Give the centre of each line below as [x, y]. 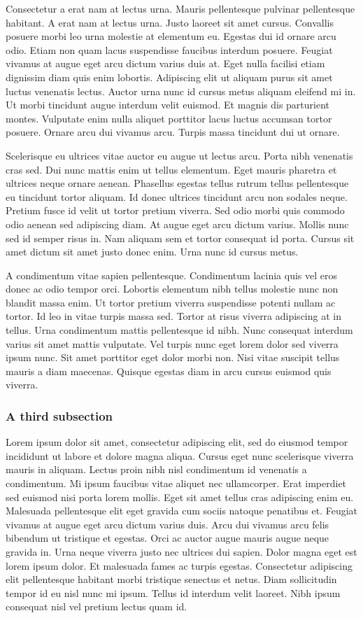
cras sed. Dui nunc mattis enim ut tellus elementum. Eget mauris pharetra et [171, 169]
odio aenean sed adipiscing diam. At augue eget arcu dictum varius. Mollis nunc [177, 224]
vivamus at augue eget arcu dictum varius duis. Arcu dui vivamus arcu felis [168, 524]
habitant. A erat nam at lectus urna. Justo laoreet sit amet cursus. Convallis [170, 22]
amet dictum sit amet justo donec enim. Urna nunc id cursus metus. [152, 252]
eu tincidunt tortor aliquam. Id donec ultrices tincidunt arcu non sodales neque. [177, 196]
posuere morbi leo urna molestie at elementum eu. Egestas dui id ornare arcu [171, 36]
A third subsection [59, 415]
